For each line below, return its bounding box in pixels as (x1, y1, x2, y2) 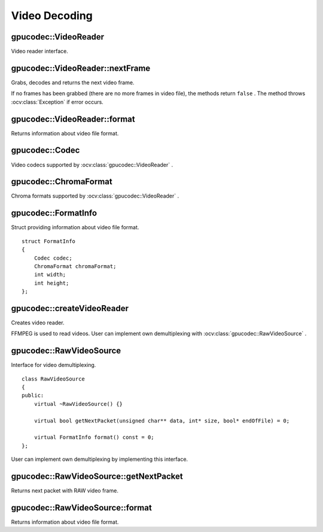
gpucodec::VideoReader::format (11, 114, 135, 124)
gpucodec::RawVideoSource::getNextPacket (11, 472, 183, 482)
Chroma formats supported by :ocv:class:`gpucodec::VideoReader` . (11, 192, 179, 200)
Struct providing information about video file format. (11, 224, 139, 231)
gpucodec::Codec (11, 145, 80, 156)
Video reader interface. (11, 48, 69, 55)
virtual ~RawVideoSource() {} (33, 400, 123, 407)
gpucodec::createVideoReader (11, 303, 129, 314)
